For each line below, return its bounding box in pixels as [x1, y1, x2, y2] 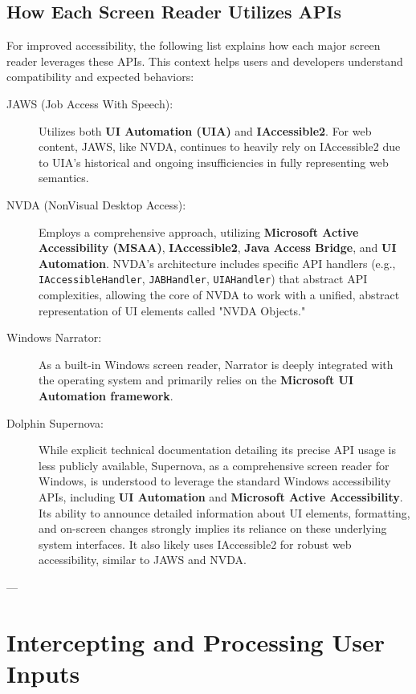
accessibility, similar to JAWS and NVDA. [39, 551, 247, 568]
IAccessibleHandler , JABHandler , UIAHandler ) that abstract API [39, 270, 368, 287]
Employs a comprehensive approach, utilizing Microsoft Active [39, 223, 359, 240]
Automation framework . [39, 387, 173, 404]
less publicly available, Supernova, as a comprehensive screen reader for [39, 457, 389, 473]
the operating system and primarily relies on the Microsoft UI [39, 371, 354, 388]
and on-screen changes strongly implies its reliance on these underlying [39, 520, 387, 537]
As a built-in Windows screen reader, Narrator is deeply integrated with [39, 355, 394, 372]
